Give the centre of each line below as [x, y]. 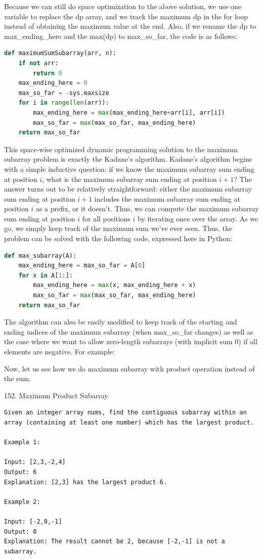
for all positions [106, 218]
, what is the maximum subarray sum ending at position [129, 179]
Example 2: [22, 502]
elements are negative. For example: [59, 351]
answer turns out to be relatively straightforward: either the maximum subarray [128, 189]
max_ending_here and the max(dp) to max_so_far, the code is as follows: [121, 36]
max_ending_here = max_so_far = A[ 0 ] [82, 266]
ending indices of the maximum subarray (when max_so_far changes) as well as [129, 331]
